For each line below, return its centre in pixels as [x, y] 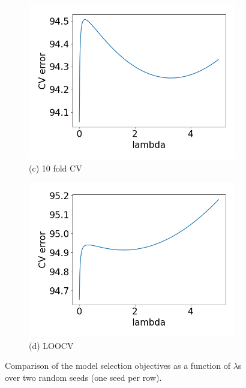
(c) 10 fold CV [55, 168]
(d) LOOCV [51, 345]
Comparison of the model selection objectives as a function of [118, 366]
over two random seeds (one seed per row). [83, 377]
